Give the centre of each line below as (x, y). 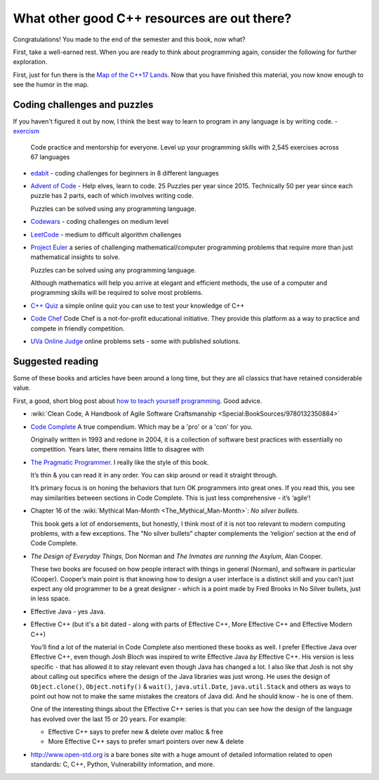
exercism (26, 131)
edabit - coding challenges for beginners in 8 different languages (125, 173)
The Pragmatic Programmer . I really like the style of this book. (120, 462)
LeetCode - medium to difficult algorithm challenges (106, 234)
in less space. (51, 599)
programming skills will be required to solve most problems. (117, 293)
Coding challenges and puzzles (83, 104)
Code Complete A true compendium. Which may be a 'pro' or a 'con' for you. (141, 427)
